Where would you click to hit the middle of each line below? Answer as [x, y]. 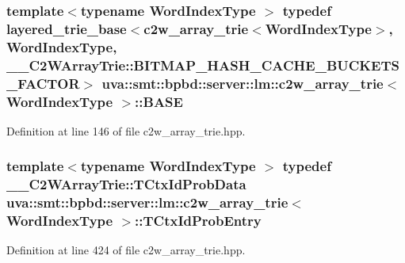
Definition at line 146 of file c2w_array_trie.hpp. [126, 130]
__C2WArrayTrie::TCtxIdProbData [126, 184]
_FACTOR [43, 83]
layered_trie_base [67, 28]
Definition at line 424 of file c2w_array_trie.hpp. [126, 250]
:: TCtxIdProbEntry [198, 221]
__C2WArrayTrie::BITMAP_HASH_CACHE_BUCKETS [203, 65]
